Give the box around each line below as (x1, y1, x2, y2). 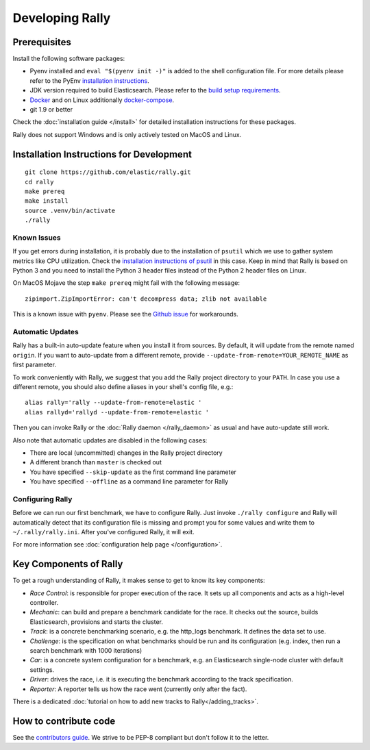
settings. (29, 665, 55, 674)
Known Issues (12, 233, 61, 242)
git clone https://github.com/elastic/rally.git (25, 168, 191, 176)
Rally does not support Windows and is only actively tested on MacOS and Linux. (12, 130, 242, 138)
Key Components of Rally (12, 558, 123, 570)
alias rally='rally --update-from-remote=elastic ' (25, 399, 202, 407)
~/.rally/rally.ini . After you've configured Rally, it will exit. (12, 528, 195, 536)
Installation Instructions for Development (12, 148, 192, 160)
